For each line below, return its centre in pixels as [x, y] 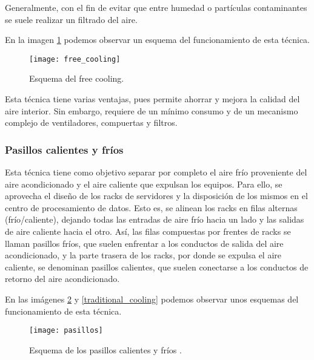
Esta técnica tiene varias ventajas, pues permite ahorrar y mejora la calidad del [152, 99]
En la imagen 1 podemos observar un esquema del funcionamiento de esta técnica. [157, 40]
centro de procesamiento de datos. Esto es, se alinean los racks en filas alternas [151, 207]
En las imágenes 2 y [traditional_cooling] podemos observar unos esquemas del [152, 299]
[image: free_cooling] [75, 59]
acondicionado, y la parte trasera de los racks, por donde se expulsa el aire [143, 255]
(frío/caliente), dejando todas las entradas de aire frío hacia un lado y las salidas [155, 219]
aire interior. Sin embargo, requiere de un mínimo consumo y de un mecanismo [152, 110]
